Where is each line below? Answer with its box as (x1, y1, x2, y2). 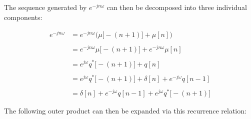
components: (4, 11, 42, 22)
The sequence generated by (4, 2, 87, 12)
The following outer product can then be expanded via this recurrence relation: (4, 105, 246, 115)
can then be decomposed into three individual (106, 2, 247, 12)
